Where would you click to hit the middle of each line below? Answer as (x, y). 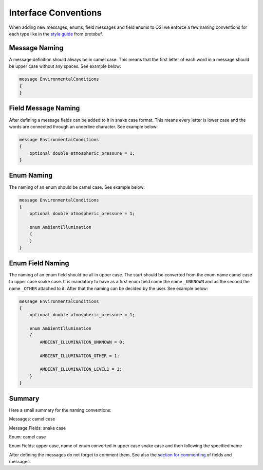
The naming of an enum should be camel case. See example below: (77, 187)
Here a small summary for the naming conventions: (60, 410)
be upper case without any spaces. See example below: (65, 66)
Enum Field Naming (39, 263)
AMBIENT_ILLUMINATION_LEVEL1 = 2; (81, 369)
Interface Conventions (55, 13)
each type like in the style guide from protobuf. (56, 34)
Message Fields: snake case (37, 428)
